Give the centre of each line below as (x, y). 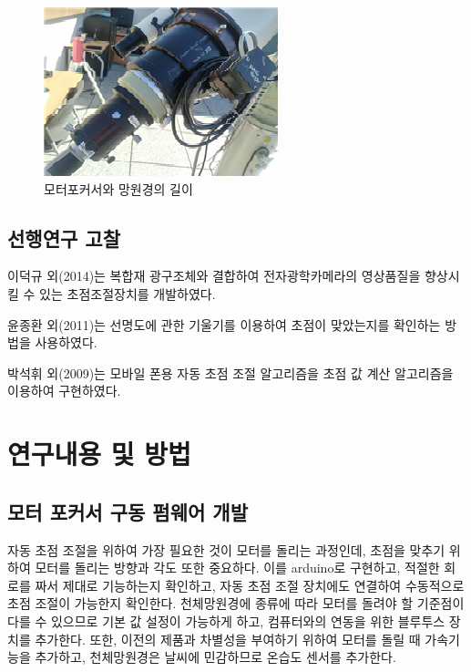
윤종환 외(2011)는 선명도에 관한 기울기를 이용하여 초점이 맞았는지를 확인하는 (224, 324)
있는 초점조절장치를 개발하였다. (128, 293)
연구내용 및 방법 (99, 454)
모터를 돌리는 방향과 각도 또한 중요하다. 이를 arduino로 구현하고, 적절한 (237, 568)
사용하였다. (66, 342)
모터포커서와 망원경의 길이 (118, 188)
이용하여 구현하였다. (64, 391)
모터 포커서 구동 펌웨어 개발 (128, 511)
